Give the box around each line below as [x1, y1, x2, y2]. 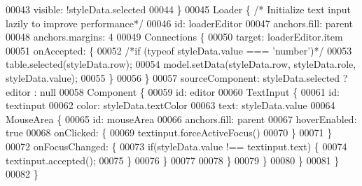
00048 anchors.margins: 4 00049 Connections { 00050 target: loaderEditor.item [6, 29, 343, 44]
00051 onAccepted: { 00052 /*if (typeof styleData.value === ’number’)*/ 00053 [6, 43, 352, 57]
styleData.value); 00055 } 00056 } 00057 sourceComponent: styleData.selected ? [6, 70, 348, 85]
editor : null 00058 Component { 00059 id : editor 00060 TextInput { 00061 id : [6, 84, 340, 99]
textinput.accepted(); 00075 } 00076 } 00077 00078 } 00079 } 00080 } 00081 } [6, 152, 340, 167]
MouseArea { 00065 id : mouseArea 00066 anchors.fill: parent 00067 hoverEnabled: [6, 111, 357, 126]
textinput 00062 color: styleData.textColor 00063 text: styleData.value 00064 [6, 98, 335, 113]
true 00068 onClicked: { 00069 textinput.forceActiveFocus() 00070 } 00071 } [6, 125, 333, 140]
